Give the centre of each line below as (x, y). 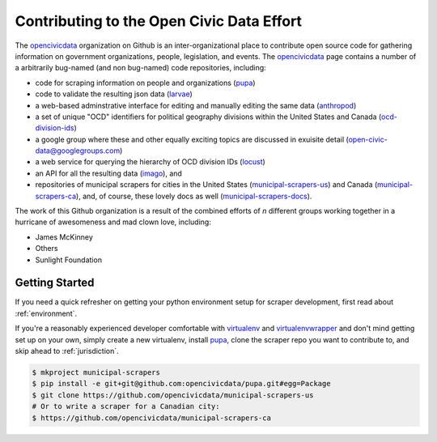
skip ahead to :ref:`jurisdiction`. (67, 351)
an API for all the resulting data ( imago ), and (108, 173)
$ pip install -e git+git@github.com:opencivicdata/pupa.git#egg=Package (181, 384)
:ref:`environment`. (46, 313)
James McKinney (64, 237)
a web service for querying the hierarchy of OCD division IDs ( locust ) (151, 162)
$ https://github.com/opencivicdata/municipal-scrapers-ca (151, 418)
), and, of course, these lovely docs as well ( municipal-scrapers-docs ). (194, 196)
